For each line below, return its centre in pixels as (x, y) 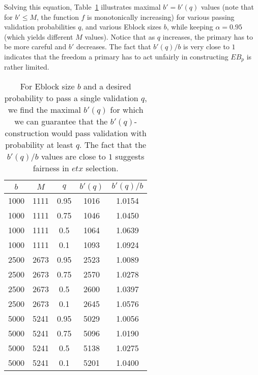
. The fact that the (113, 145)
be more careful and (35, 46)
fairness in (51, 168)
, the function (58, 17)
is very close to (206, 46)
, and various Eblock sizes (121, 27)
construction (27, 133)
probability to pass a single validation (71, 98)
